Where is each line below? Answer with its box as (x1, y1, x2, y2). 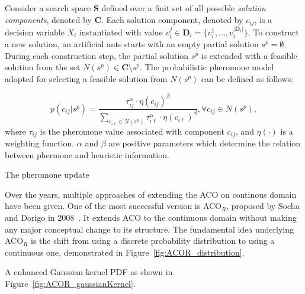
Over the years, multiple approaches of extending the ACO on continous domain (5, 188, 297, 200)
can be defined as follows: (201, 73, 294, 85)
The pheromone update (5, 168, 89, 181)
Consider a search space (5, 2, 91, 14)
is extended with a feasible (201, 49, 297, 61)
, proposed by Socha (226, 200, 300, 212)
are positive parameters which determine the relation (108, 137, 301, 149)
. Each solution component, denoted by (101, 13, 243, 25)
